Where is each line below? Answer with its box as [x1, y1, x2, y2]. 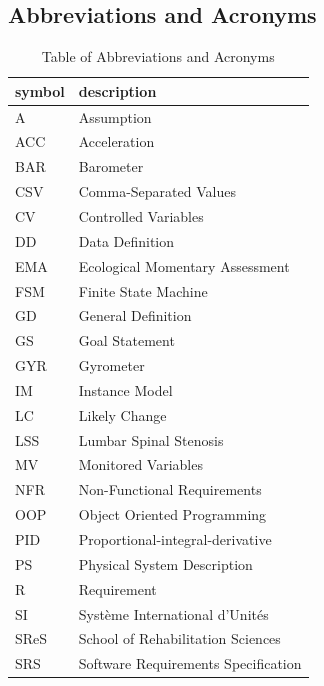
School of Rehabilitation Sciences [78, 628, 281, 649]
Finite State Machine [78, 280, 208, 301]
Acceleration [78, 131, 155, 152]
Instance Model [78, 379, 173, 400]
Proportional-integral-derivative [78, 528, 272, 549]
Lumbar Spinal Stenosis [78, 429, 224, 450]
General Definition [78, 305, 192, 326]
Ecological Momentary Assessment [78, 255, 290, 276]
